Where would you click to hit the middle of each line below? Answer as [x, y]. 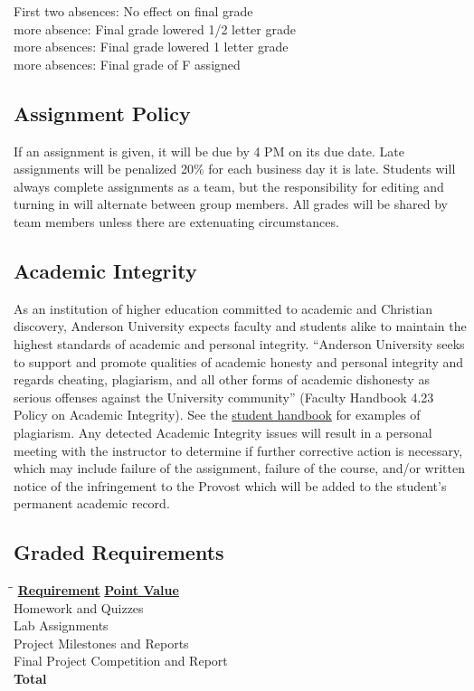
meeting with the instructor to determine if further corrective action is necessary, [238, 450]
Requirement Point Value [98, 590]
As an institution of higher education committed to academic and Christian [223, 308]
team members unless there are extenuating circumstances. [176, 221]
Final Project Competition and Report [121, 661]
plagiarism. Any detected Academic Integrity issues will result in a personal [223, 432]
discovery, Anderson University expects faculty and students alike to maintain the [240, 326]
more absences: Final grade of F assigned [127, 64]
